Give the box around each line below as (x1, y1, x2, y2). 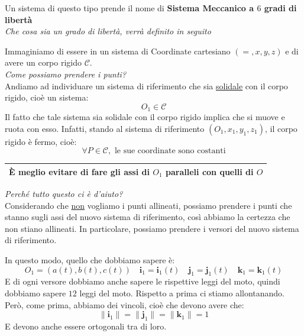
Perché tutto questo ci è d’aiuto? (5, 187, 123, 199)
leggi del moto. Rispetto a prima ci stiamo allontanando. (79, 286, 285, 299)
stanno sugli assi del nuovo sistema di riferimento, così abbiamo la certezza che (5, 211, 290, 223)
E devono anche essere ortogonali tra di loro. (5, 319, 167, 332)
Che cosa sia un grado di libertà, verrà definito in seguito (5, 25, 211, 37)
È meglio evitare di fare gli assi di (9, 165, 150, 177)
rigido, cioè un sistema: (5, 91, 89, 104)
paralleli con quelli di (166, 165, 254, 177)
